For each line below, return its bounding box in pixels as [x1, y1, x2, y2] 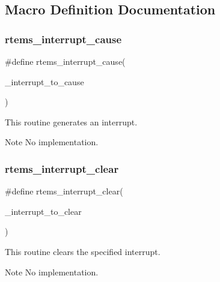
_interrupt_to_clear [5, 205, 82, 217]
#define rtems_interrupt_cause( [5, 55, 126, 67]
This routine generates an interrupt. [5, 115, 138, 128]
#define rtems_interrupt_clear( [5, 185, 123, 197]
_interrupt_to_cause [5, 75, 84, 88]
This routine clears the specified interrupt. [5, 245, 160, 257]
